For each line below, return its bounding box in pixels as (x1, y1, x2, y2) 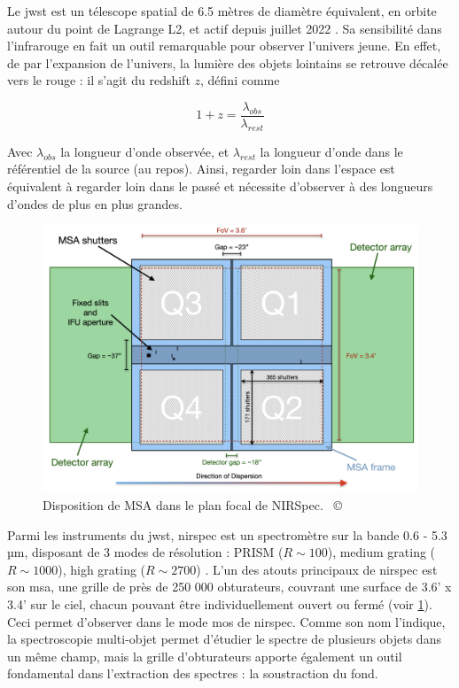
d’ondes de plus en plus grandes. (7, 194, 183, 213)
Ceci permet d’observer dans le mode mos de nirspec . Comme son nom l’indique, (7, 612, 446, 630)
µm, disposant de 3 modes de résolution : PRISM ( (7, 543, 284, 561)
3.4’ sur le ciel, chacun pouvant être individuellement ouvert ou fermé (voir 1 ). (7, 595, 432, 614)
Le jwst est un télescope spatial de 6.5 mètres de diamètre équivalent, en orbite (7, 2, 437, 19)
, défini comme (200, 71, 280, 89)
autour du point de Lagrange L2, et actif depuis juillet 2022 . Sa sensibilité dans (7, 19, 442, 37)
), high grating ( (58, 560, 146, 578)
